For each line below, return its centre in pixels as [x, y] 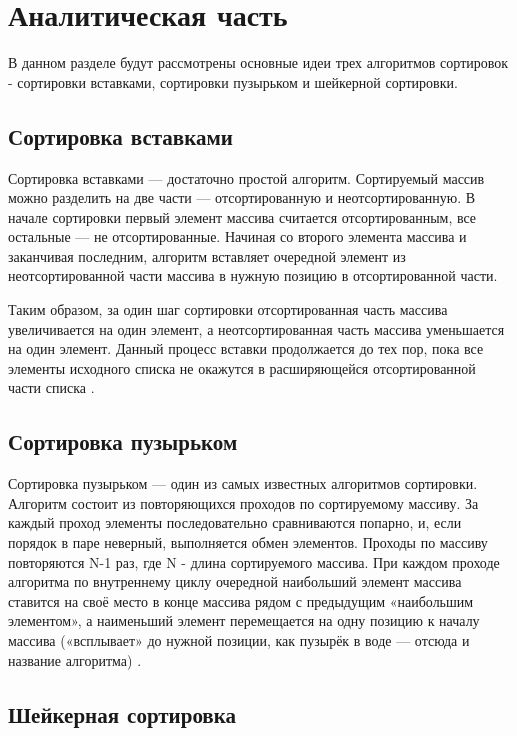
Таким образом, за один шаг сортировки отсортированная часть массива [228, 309]
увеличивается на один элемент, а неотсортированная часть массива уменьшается [256, 328]
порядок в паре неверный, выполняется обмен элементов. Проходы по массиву [248, 542]
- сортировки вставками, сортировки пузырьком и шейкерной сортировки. [233, 81]
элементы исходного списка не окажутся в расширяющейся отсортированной [242, 367]
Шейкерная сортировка [122, 713]
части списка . [51, 387]
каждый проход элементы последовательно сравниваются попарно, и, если [235, 522]
